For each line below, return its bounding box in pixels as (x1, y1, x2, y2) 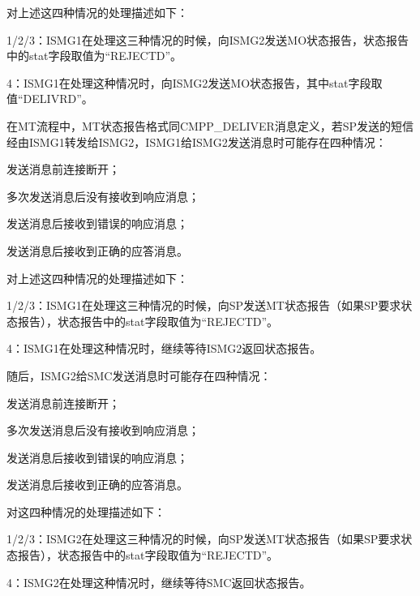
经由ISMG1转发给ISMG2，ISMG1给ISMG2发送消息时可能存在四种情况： (6, 133, 387, 150)
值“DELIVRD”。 (6, 90, 93, 107)
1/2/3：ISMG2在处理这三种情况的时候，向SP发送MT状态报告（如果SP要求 (6, 530, 401, 547)
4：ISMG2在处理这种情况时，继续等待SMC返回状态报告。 (6, 573, 311, 590)
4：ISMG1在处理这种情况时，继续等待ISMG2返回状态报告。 (6, 340, 322, 357)
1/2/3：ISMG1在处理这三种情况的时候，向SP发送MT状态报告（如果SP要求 (6, 297, 401, 314)
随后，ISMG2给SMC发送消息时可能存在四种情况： (6, 367, 272, 384)
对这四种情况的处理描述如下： (6, 503, 165, 520)
